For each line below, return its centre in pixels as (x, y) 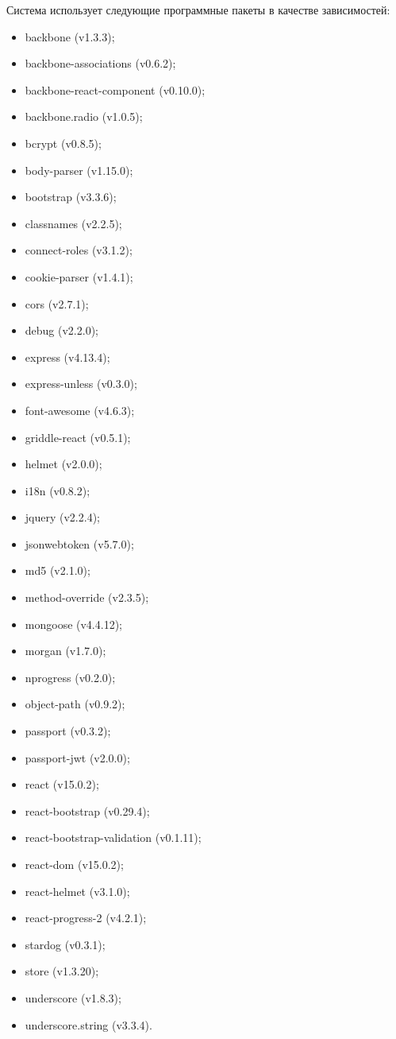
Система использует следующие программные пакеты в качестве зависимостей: (198, 10)
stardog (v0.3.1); (65, 944)
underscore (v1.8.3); (73, 997)
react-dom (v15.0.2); (74, 864)
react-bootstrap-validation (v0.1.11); (113, 837)
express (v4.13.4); (67, 357)
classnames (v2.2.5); (73, 223)
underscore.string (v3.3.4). (88, 1024)
